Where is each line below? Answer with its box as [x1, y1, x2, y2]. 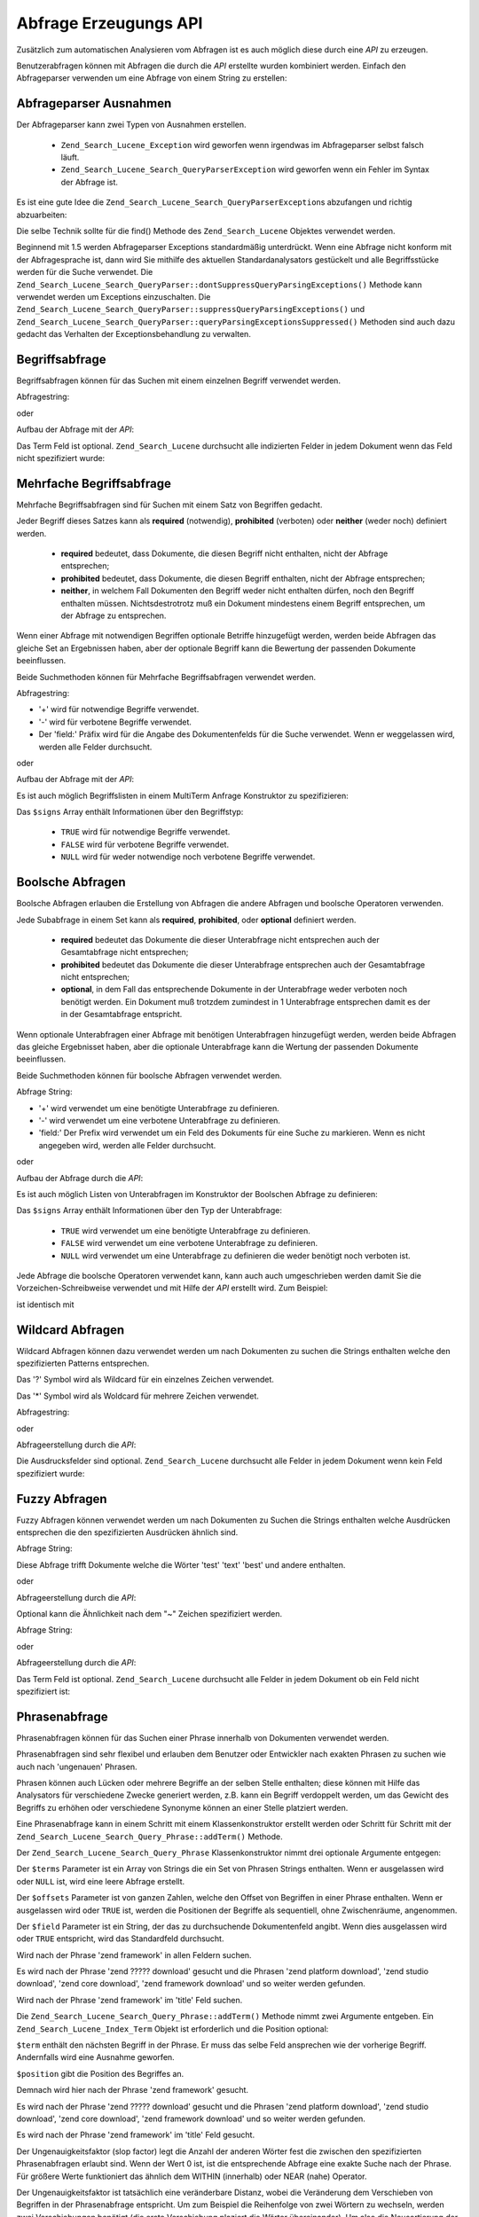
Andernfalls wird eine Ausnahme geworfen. [16, 2052, 175, 2063]
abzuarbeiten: [16, 209, 67, 220]
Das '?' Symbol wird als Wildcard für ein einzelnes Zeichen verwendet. [16, 1375, 275, 1385]
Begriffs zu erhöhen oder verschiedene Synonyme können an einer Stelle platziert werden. [16, 1802, 349, 1813]
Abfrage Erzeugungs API [16, 13, 203, 33]
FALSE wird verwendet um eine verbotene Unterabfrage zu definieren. [60, 1238, 318, 1249]
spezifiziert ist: [16, 1686, 71, 1696]
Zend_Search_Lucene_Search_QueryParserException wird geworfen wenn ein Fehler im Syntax [60, 164, 430, 175]
